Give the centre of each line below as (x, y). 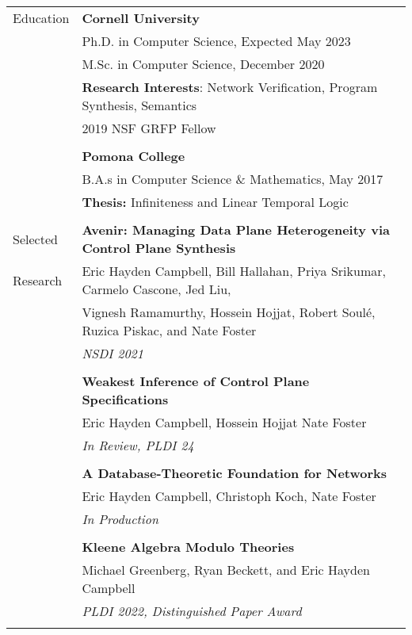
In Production (120, 519)
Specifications (125, 399)
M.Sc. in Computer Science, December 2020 (203, 64)
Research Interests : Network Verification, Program (230, 87)
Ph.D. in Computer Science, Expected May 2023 (216, 41)
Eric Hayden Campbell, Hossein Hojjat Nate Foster (224, 422)
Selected (35, 239)
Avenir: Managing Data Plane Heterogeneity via (236, 230)
